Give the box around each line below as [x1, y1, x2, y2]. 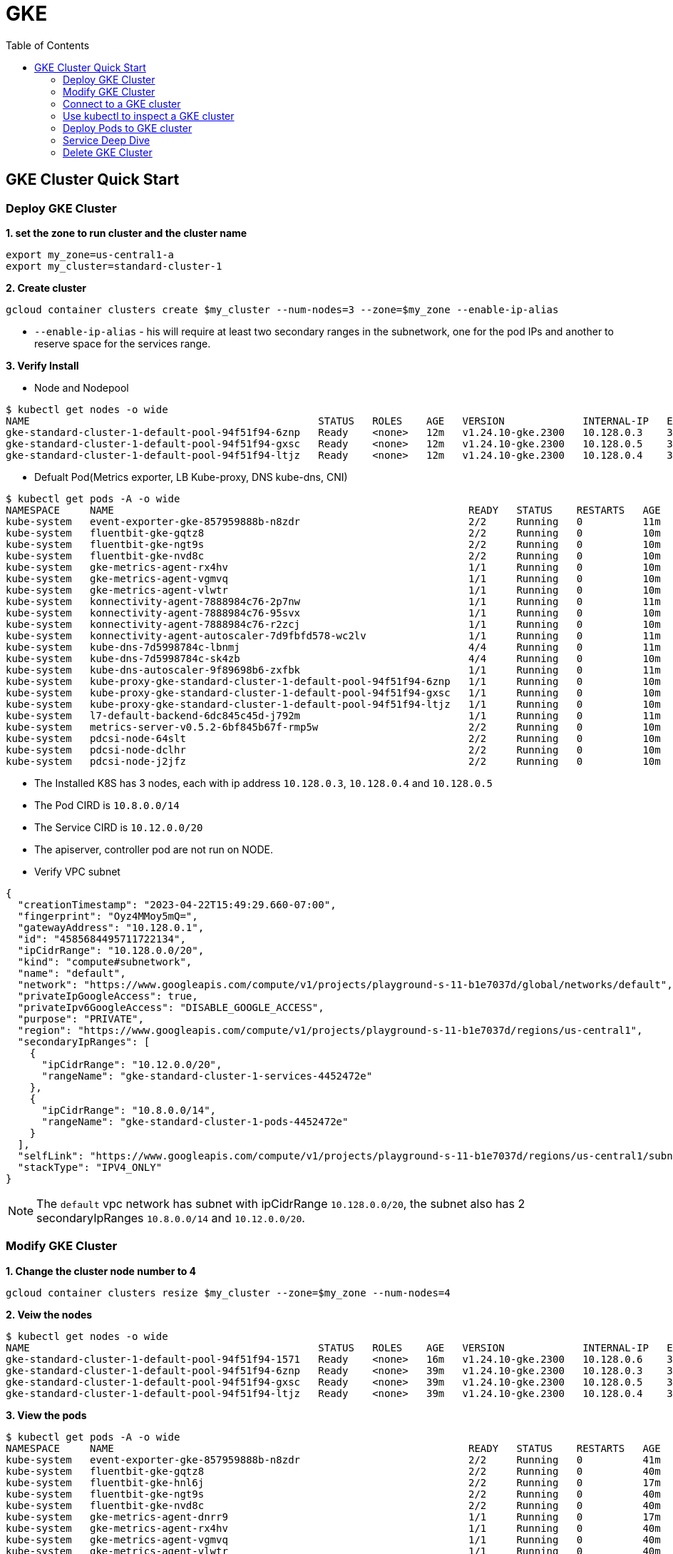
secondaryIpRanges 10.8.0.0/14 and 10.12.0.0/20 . [36, 1210, 305, 1225]
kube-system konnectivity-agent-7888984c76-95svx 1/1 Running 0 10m [6, 606, 661, 619]
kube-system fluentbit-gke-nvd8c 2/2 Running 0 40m [6, 1499, 661, 1511]
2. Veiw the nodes [6, 1308, 93, 1321]
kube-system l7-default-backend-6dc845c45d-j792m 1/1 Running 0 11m [6, 709, 661, 721]
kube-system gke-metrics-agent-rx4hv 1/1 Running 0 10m [6, 561, 661, 573]
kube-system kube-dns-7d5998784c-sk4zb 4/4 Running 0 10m [6, 652, 661, 664]
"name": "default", [17, 967, 126, 979]
